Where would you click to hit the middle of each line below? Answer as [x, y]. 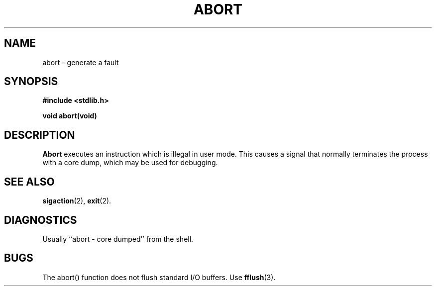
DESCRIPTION [40, 135]
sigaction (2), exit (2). [77, 201]
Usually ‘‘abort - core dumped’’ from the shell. [118, 239]
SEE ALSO [29, 182]
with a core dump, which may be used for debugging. [130, 163]
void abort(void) [70, 116]
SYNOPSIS [31, 82]
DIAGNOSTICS [41, 220]
